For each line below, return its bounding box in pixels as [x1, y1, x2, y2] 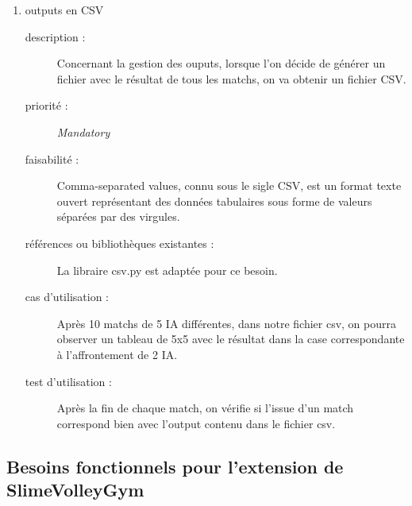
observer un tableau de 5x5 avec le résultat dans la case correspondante [56, 330, 405, 347]
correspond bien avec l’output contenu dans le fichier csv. [56, 415, 336, 431]
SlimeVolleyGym [6, 477, 144, 502]
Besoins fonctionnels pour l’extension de [6, 454, 344, 478]
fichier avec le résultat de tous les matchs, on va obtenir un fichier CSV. [56, 70, 406, 87]
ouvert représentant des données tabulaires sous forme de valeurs [56, 192, 372, 209]
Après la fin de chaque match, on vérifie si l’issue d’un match [56, 400, 354, 416]
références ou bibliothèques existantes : [25, 234, 214, 251]
